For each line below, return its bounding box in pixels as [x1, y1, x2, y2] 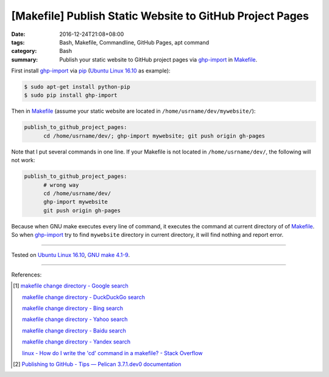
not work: [11, 157, 35, 164]
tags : [11, 38, 25, 46]
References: [11, 271, 42, 278]
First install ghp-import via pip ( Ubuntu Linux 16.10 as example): [11, 67, 171, 74]
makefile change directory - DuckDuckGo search [22, 293, 146, 301]
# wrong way [43, 181, 79, 188]
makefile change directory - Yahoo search [22, 315, 128, 323]
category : [11, 48, 37, 55]
